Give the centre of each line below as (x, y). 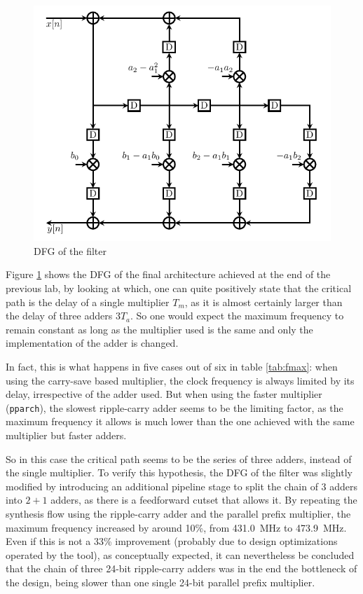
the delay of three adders (59, 316)
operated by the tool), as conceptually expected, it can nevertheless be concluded (180, 554)
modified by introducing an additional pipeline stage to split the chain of (162, 486)
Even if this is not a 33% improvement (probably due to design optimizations (172, 541)
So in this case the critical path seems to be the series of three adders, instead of (179, 458)
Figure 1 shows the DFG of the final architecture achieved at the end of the (168, 274)
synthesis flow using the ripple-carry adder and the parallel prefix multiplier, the (178, 513)
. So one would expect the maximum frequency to (237, 316)
